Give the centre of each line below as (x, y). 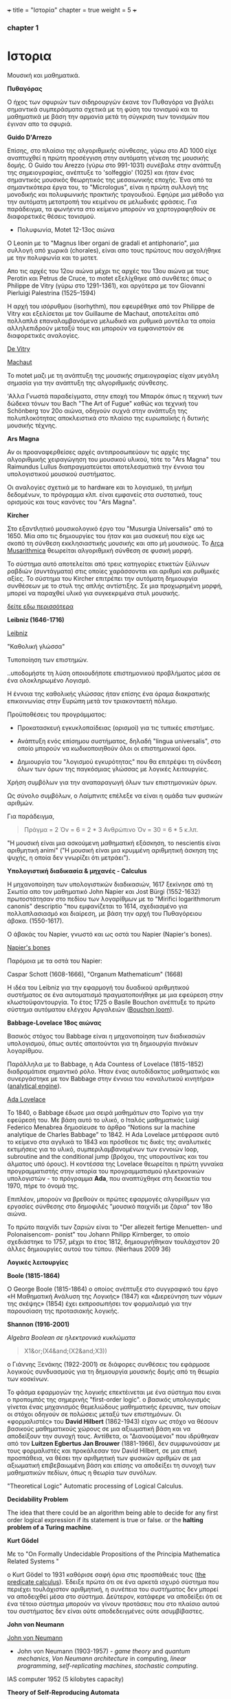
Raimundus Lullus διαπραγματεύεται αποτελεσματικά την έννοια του (106, 467)
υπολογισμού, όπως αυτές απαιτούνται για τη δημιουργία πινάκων (102, 1043)
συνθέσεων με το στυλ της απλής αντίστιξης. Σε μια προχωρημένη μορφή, (115, 586)
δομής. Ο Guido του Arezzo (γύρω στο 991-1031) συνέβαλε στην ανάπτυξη (114, 165)
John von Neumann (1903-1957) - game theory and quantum (103, 1651)
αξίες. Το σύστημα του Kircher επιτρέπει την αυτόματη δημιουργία (102, 578)
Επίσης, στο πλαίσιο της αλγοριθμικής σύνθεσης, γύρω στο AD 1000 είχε (112, 150)
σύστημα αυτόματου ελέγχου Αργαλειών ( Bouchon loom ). (90, 1009)
